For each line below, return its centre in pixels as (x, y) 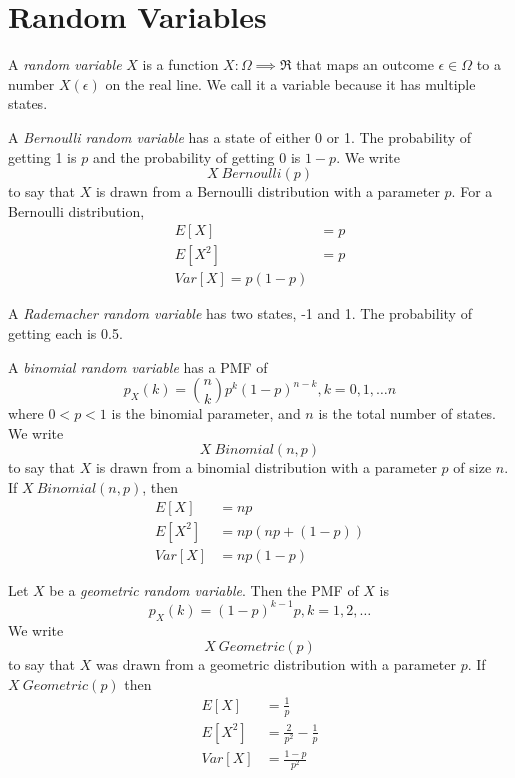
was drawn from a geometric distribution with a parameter (275, 664)
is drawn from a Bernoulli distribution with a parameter (267, 191)
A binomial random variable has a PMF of (138, 366)
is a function (180, 64)
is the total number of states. (407, 413)
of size (472, 467)
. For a (472, 191)
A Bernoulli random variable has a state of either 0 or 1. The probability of (240, 136)
